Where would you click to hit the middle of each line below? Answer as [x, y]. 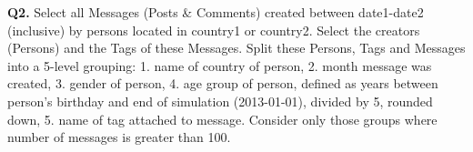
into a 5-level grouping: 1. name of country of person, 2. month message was [220, 65]
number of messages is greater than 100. [119, 137]
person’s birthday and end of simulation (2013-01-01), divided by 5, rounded [220, 101]
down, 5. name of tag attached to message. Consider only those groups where [222, 119]
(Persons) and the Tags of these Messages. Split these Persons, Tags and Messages [236, 48]
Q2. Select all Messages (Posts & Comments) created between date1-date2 [216, 12]
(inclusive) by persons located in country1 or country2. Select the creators [214, 30]
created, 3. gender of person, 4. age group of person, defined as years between [223, 83]
